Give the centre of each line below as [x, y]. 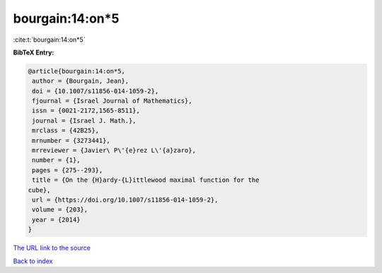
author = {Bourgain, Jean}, [81, 81]
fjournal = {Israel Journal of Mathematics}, [112, 101]
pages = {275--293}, [68, 170]
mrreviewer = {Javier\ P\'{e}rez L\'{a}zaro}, [114, 151]
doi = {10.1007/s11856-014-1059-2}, [95, 91]
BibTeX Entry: [34, 52]
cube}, [39, 190]
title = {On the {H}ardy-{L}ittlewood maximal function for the [146, 180]
